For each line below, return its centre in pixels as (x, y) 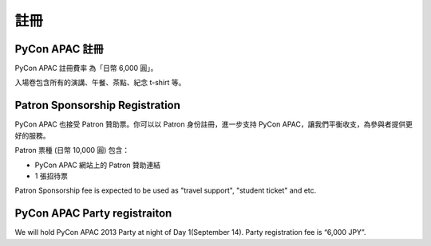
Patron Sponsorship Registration (98, 105)
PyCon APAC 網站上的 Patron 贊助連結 (98, 165)
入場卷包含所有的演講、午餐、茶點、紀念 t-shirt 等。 (100, 83)
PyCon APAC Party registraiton (93, 214)
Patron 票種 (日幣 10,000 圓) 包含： (72, 150)
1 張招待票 (51, 176)
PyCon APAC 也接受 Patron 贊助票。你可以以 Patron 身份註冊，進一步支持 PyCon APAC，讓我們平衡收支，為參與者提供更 (214, 124)
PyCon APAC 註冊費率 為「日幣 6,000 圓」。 (86, 68)
